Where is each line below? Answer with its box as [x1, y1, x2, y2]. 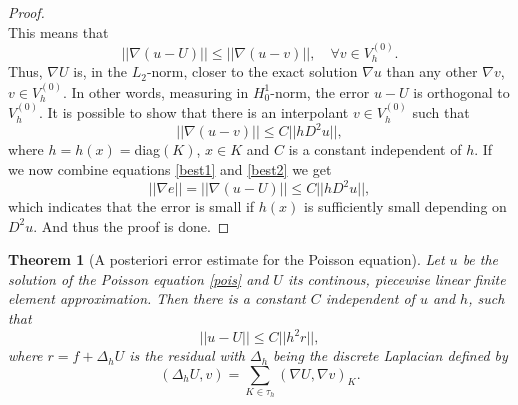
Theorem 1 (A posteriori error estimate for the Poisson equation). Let [8, 249, 445, 270]
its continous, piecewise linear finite [287, 268, 506, 289]
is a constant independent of [288, 139, 462, 160]
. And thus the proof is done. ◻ [33, 215, 230, 236]
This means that [8, 21, 109, 42]
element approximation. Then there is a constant [8, 288, 306, 309]
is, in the [73, 61, 128, 82]
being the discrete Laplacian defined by [273, 345, 508, 366]
